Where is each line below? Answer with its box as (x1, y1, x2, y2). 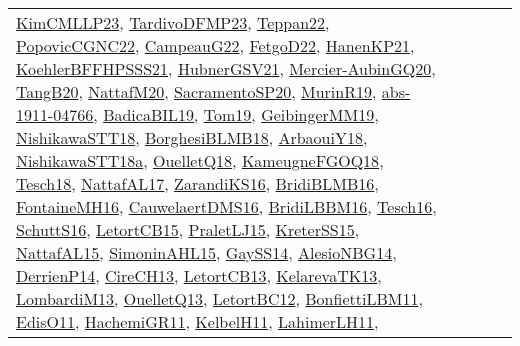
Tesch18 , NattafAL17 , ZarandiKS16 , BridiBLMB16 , (16, 172, 379, 195)
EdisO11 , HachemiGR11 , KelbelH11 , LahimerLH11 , (16, 310, 379, 333)
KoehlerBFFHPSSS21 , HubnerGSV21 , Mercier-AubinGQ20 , (16, 57, 436, 80)
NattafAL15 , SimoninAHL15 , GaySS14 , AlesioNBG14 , (16, 241, 397, 264)
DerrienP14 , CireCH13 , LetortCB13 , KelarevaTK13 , (16, 264, 382, 287)
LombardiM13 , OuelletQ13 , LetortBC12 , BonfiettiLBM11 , (16, 287, 423, 310)
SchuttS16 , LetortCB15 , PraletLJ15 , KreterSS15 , (16, 218, 360, 241)
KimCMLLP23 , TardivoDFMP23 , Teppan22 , (16, 11, 330, 34)
